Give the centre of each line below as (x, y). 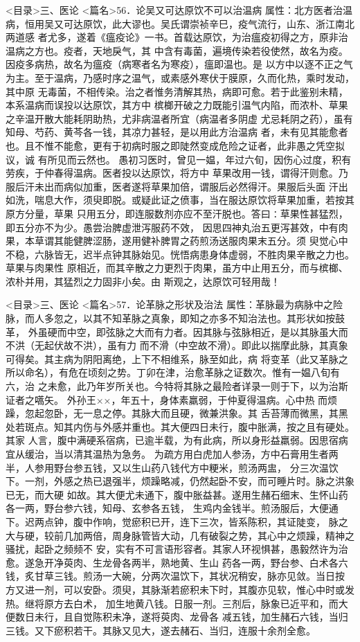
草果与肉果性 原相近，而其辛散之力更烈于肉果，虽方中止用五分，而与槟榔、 (177, 268)
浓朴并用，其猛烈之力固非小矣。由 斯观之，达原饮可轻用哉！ (143, 281)
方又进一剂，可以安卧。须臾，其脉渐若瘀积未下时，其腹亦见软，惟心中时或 (175, 589)
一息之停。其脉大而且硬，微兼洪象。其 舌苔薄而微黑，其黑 (215, 413)
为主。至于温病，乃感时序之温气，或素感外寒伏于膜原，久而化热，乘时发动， (180, 77)
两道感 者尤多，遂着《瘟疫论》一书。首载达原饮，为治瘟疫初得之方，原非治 (177, 37)
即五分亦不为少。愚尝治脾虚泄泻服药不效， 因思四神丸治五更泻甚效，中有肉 (177, 227)
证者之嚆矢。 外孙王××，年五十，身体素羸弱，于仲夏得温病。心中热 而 (167, 399)
